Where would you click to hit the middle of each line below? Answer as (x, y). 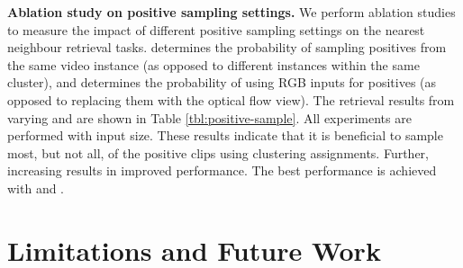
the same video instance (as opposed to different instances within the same (213, 64)
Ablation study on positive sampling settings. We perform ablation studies (231, 12)
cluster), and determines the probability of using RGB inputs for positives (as (222, 82)
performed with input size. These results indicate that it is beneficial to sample (225, 135)
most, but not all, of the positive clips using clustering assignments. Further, (218, 152)
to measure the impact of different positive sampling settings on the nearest (216, 29)
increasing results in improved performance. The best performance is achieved (222, 170)
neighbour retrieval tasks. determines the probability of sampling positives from (227, 47)
